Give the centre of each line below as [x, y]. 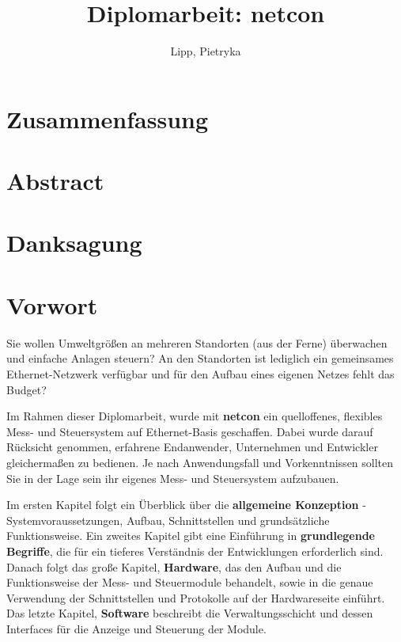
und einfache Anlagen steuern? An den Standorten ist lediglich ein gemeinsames [200, 358]
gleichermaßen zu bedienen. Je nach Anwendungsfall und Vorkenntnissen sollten [200, 462]
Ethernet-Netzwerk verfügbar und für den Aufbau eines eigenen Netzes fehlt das [200, 373]
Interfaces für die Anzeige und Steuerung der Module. [136, 628]
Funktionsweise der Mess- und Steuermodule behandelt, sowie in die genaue [190, 582]
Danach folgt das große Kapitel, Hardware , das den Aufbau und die [174, 566]
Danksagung [74, 243]
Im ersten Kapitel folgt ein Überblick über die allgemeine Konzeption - [186, 505]
